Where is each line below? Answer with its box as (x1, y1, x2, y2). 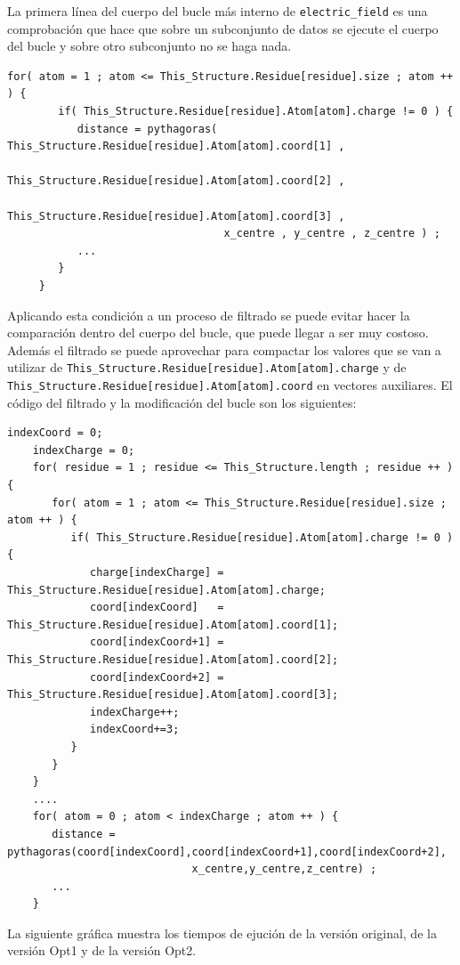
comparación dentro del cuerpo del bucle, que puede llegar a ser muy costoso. (7, 323, 429, 342)
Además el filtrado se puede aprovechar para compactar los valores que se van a (7, 340, 441, 359)
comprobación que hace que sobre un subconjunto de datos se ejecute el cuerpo (7, 19, 439, 37)
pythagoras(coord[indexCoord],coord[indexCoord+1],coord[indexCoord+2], (7, 845, 447, 858)
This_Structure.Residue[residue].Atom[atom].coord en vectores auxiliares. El (7, 376, 453, 393)
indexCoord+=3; (90, 723, 180, 736)
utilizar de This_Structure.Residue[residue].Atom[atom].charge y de (7, 358, 407, 377)
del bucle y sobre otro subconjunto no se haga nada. (7, 36, 292, 55)
